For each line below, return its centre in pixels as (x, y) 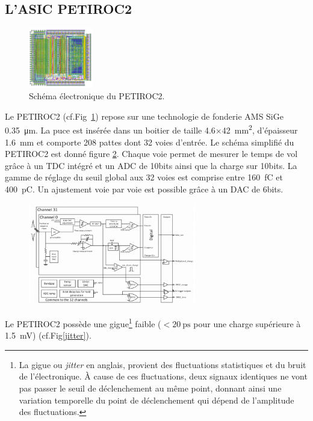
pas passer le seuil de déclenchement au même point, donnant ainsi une (150, 388)
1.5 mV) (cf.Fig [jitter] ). (48, 335)
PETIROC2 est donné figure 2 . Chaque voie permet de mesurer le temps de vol (151, 154)
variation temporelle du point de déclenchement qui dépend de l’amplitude (156, 400)
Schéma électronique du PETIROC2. (97, 96)
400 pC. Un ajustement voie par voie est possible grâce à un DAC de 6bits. (144, 189)
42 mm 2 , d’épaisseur (260, 129)
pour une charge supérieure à (247, 323)
